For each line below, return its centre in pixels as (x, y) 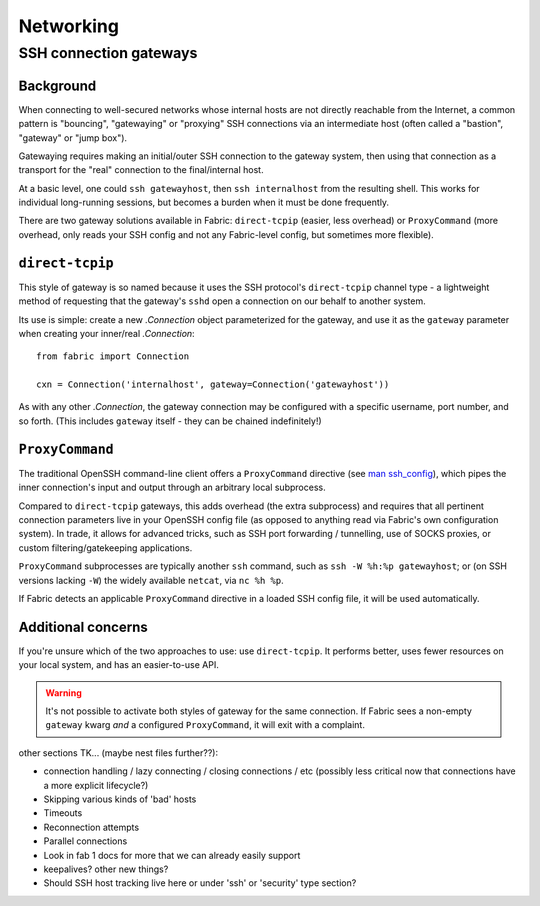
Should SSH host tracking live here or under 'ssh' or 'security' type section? (200, 883)
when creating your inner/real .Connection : (106, 333)
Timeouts (63, 813)
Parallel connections (85, 841)
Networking (69, 26)
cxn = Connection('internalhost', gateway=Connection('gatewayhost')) (213, 384)
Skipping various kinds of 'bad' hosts (120, 799)
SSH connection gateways (108, 53)
